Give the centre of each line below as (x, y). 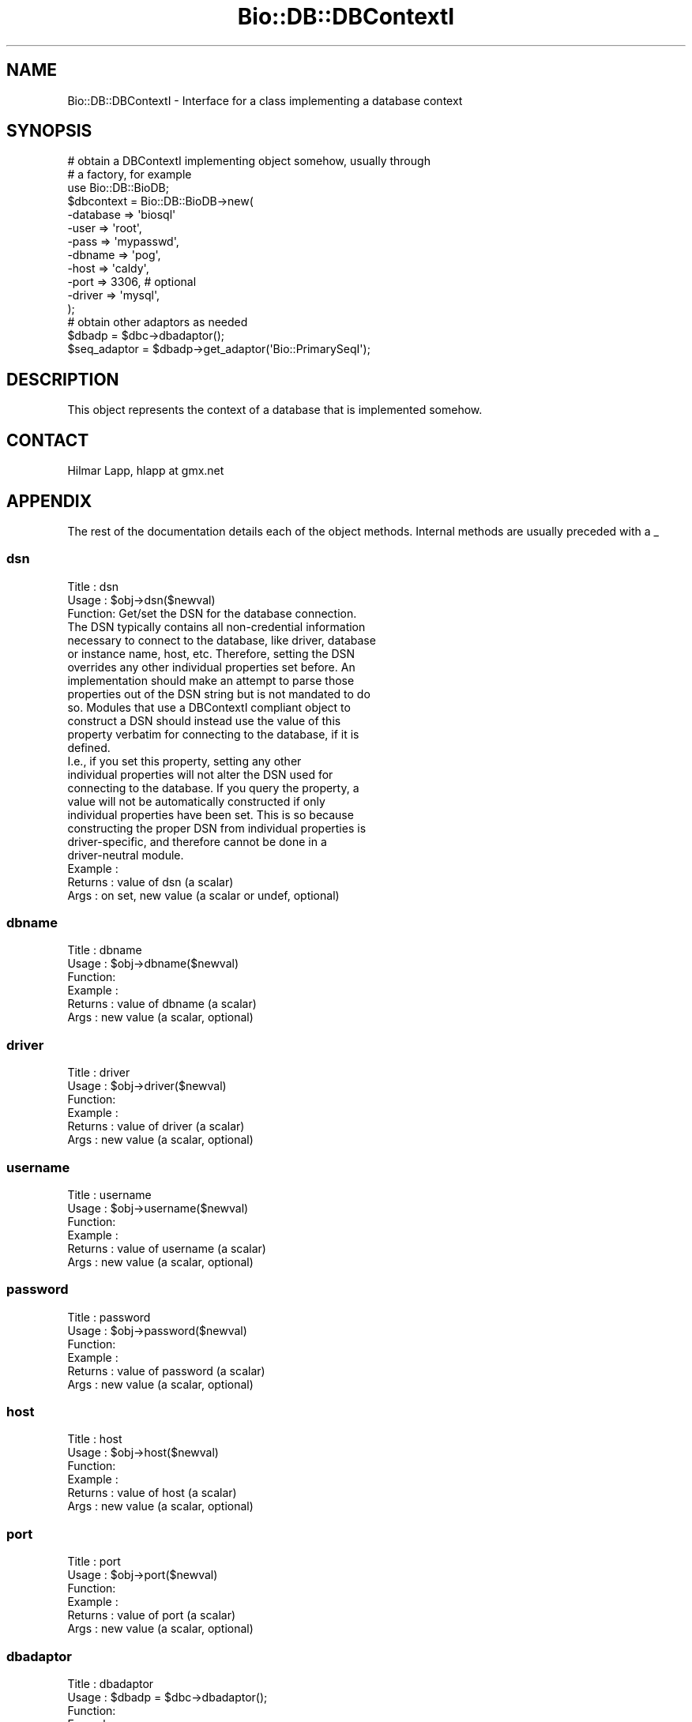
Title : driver (99, 1073)
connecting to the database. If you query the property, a (213, 788)
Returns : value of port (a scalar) (152, 1615)
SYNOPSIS (49, 131)
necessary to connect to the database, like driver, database (222, 640)
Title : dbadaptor (111, 1683)
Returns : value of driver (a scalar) (156, 1126)
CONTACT (48, 440)
